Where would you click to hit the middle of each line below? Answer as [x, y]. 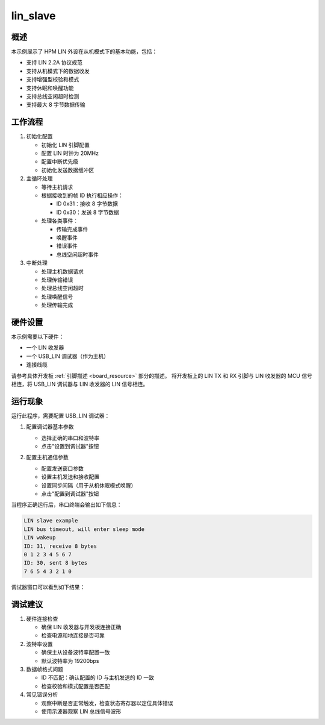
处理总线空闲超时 [62, 288]
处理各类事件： [60, 221]
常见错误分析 [42, 695]
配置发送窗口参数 [62, 468]
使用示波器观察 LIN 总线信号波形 [81, 711]
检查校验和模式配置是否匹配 [76, 686]
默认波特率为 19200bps [70, 661]
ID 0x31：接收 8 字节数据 [87, 204]
